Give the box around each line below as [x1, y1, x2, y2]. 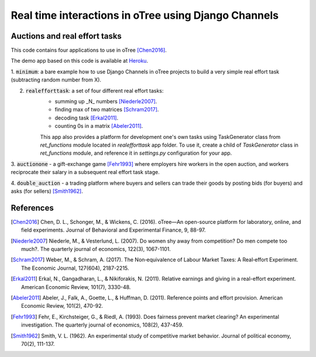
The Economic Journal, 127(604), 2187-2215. [21, 264, 129, 271]
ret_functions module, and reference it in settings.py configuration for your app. [40, 149, 232, 157]
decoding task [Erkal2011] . [54, 114, 119, 121]
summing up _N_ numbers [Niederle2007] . [54, 98, 157, 105]
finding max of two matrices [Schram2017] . [54, 106, 159, 113]
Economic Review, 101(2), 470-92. [21, 302, 104, 310]
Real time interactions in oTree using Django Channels [11, 9, 279, 22]
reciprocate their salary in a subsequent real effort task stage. [11, 169, 160, 176]
